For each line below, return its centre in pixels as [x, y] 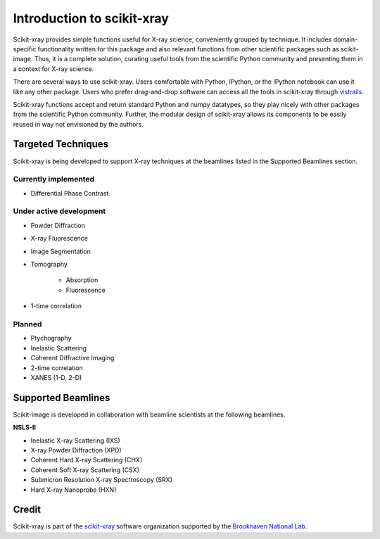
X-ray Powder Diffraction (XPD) [76, 450]
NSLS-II [25, 427]
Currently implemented [54, 179]
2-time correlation [57, 368]
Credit [27, 510]
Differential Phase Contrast [70, 193]
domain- [346, 39]
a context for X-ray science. [53, 69]
